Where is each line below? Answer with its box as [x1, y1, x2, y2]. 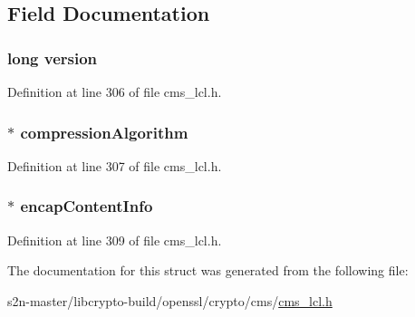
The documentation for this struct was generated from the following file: [7, 261, 409, 280]
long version [7, 46, 98, 69]
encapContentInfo [20, 195, 153, 217]
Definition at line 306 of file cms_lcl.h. [7, 82, 222, 101]
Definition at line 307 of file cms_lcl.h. [7, 156, 222, 175]
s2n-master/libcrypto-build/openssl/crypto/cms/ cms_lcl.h [7, 291, 333, 310]
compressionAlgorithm [20, 120, 188, 143]
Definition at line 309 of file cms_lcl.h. [7, 230, 222, 249]
